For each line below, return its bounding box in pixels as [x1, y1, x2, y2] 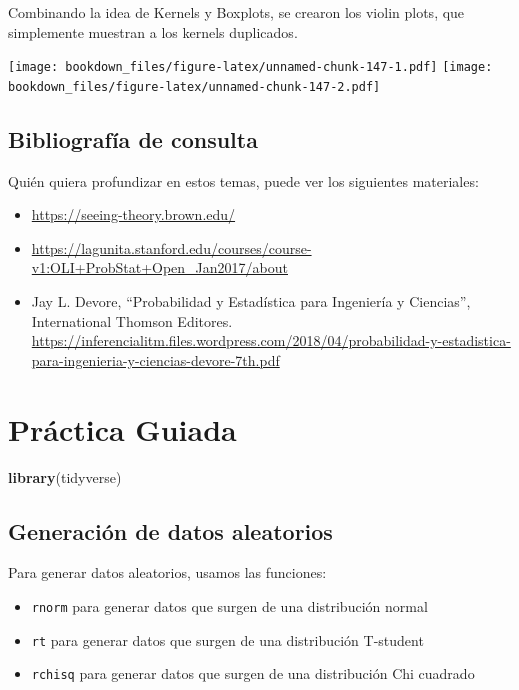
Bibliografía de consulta [8, 123, 258, 154]
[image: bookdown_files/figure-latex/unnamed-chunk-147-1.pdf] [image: [8, 60, 493, 75]
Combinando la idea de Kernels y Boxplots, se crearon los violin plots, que [8, 2, 465, 22]
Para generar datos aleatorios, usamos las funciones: [8, 562, 327, 583]
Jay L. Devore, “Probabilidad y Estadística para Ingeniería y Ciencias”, [31, 291, 471, 312]
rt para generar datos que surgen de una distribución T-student [31, 629, 424, 650]
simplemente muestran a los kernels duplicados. [8, 21, 298, 42]
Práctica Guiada [8, 408, 237, 449]
